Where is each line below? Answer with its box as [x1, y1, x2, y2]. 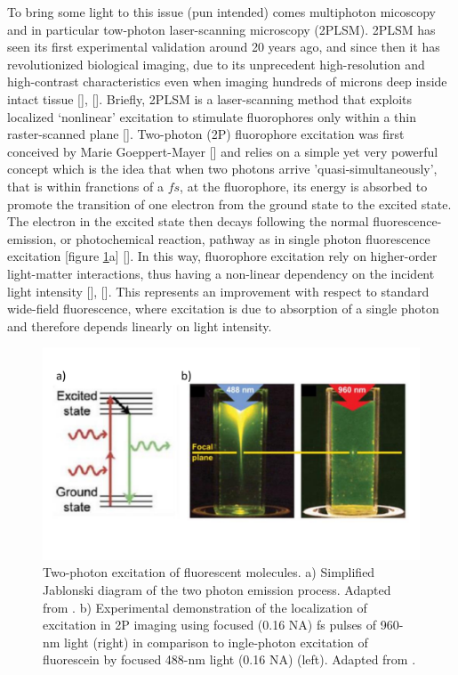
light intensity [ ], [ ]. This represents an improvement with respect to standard [7, 281, 430, 300]
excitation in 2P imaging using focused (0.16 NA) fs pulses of [43, 615, 377, 634]
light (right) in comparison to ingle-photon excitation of [64, 632, 368, 651]
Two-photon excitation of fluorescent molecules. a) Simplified [43, 563, 375, 581]
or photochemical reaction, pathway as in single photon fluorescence [60, 229, 430, 248]
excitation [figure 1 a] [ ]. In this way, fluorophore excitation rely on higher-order [7, 247, 438, 265]
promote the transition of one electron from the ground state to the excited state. [7, 194, 452, 213]
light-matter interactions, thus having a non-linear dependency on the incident [7, 264, 435, 282]
